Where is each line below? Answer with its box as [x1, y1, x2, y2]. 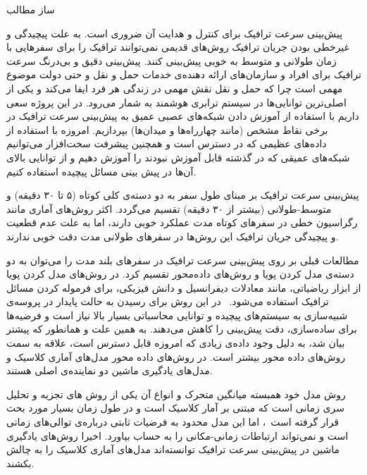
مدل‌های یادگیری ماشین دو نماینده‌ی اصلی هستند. [6, 363, 213, 378]
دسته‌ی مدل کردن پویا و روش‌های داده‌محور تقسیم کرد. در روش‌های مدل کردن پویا [6, 266, 354, 281]
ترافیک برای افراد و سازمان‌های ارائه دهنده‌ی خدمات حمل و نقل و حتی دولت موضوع [6, 67, 361, 82]
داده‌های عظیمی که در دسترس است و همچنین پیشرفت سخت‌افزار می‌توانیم [6, 136, 327, 151]
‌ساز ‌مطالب [6, 2, 55, 16]
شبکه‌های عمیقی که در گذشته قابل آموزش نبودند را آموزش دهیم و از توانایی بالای [6, 149, 350, 164]
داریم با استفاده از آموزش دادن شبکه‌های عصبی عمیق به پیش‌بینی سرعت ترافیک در [6, 109, 359, 123]
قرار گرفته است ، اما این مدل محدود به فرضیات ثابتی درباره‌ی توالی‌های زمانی [6, 414, 339, 429]
